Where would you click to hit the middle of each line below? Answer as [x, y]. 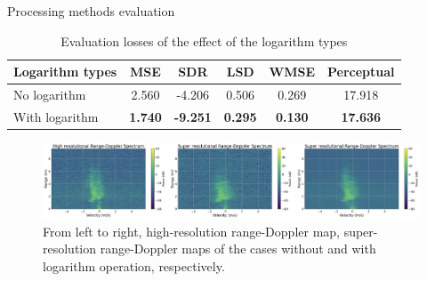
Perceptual [361, 72]
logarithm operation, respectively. [134, 265]
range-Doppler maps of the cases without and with [238, 249]
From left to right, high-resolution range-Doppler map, [191, 231]
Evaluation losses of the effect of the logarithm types [204, 40]
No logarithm [50, 95]
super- [361, 231]
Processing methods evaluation [91, 11]
